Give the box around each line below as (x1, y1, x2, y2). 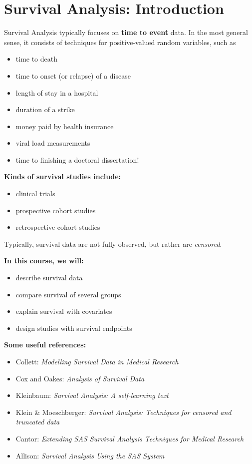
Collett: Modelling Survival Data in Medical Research (15, 356, 179, 366)
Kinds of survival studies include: (4, 171, 121, 182)
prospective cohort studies (15, 205, 96, 215)
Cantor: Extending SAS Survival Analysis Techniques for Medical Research (15, 433, 244, 443)
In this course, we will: (4, 255, 84, 266)
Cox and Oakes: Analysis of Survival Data (15, 373, 145, 383)
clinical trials (15, 188, 55, 199)
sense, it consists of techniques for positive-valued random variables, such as (4, 37, 236, 47)
